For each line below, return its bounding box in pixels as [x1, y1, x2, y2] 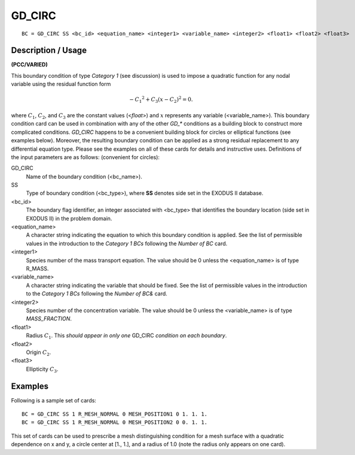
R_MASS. [26, 265, 49, 272]
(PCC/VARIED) [11, 61, 48, 68]
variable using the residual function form [11, 81, 111, 88]
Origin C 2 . [26, 349, 51, 357]
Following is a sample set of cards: [11, 396, 97, 404]
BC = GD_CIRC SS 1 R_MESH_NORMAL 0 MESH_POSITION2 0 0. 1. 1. [22, 419, 208, 426]
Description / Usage [11, 45, 87, 56]
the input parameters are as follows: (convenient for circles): [11, 153, 160, 161]
